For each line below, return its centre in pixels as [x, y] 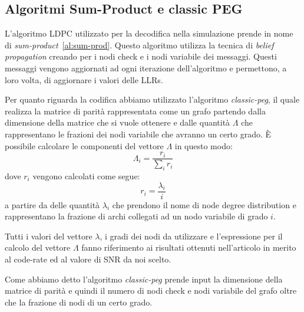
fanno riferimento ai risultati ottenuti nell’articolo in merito [189, 247]
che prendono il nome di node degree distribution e [204, 204]
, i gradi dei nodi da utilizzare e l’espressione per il [191, 236]
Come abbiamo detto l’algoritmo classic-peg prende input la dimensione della [144, 279]
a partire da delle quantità [52, 204]
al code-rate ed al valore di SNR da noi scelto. [88, 259]
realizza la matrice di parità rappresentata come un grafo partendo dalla [135, 111]
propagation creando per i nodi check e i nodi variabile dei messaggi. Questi [141, 56]
